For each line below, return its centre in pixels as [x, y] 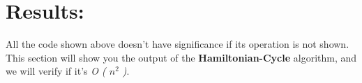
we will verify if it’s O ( [56, 71]
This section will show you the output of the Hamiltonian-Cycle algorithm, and [181, 57]
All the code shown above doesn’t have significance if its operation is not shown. [178, 44]
